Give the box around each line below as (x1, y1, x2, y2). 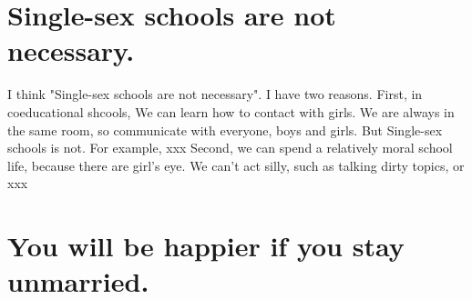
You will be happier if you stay (7, 227, 405, 264)
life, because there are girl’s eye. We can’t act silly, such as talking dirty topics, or (7, 155, 465, 174)
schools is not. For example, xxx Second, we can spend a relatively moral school (7, 138, 453, 157)
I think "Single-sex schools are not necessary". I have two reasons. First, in (7, 85, 423, 104)
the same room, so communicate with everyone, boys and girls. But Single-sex (7, 120, 443, 139)
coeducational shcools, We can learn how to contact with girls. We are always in (7, 102, 455, 121)
